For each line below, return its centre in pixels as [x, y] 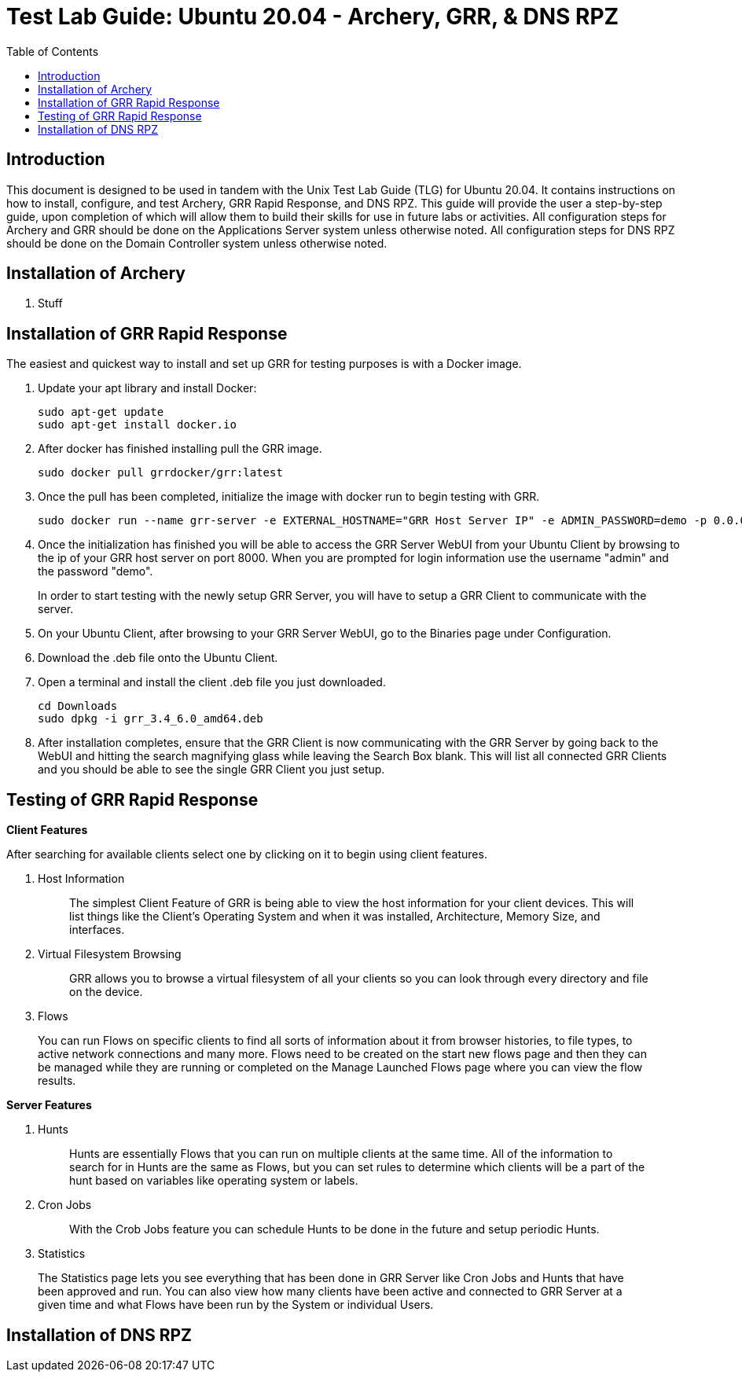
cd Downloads [78, 706]
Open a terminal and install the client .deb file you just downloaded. [212, 682]
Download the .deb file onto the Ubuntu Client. [158, 658]
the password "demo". [96, 571]
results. [57, 1081]
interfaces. [97, 930]
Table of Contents [53, 51]
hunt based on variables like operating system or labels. [214, 1181]
